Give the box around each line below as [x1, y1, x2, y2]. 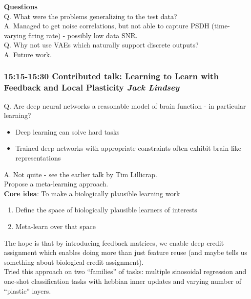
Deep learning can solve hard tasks [15, 126, 120, 137]
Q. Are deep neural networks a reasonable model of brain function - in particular [4, 100, 246, 111]
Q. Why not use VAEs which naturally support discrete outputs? [4, 40, 199, 50]
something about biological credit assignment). [4, 256, 144, 267]
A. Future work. [4, 49, 52, 59]
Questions [4, 1, 38, 11]
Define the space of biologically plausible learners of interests [15, 205, 197, 215]
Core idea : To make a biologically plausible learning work [4, 188, 180, 198]
